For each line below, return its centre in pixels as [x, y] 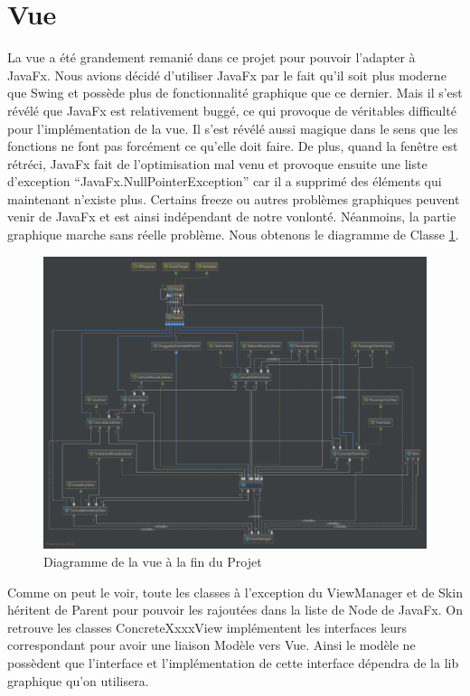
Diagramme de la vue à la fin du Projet [153, 562]
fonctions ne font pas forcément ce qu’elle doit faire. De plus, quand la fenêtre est [233, 146]
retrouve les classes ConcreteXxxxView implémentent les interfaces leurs [207, 627]
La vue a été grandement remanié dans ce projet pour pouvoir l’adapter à [211, 57]
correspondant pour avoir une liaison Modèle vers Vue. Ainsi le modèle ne [211, 645]
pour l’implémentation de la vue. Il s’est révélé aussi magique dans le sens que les [233, 128]
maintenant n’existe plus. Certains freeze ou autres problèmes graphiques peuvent [234, 198]
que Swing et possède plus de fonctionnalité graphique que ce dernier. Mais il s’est [235, 93]
